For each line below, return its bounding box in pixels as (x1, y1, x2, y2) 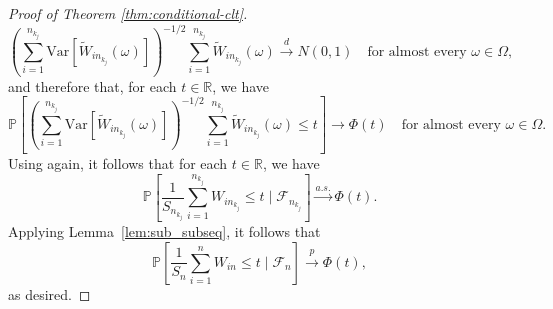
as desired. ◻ (8, 283, 91, 304)
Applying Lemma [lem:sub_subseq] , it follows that (8, 221, 321, 242)
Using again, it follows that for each (8, 153, 228, 173)
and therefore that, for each (8, 75, 177, 96)
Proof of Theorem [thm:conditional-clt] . (8, 3, 248, 23)
